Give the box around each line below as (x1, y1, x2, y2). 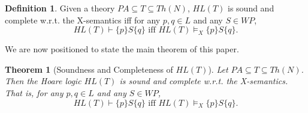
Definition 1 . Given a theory (5, 2, 115, 14)
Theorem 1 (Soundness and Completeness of (5, 63, 173, 75)
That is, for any (5, 86, 64, 99)
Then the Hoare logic (5, 75, 81, 87)
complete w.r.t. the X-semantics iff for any (5, 13, 161, 26)
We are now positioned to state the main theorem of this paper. (5, 43, 239, 55)
